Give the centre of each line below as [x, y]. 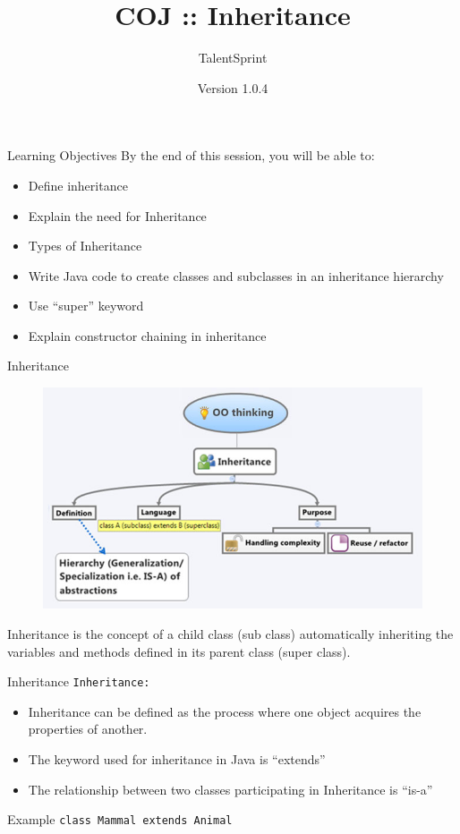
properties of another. [88, 729]
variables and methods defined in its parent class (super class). [179, 651]
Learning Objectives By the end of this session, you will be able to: [191, 155]
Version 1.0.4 [233, 87]
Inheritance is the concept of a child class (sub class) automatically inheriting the [230, 633]
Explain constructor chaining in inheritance [147, 335]
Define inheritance [78, 185]
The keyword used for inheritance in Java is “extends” [177, 759]
